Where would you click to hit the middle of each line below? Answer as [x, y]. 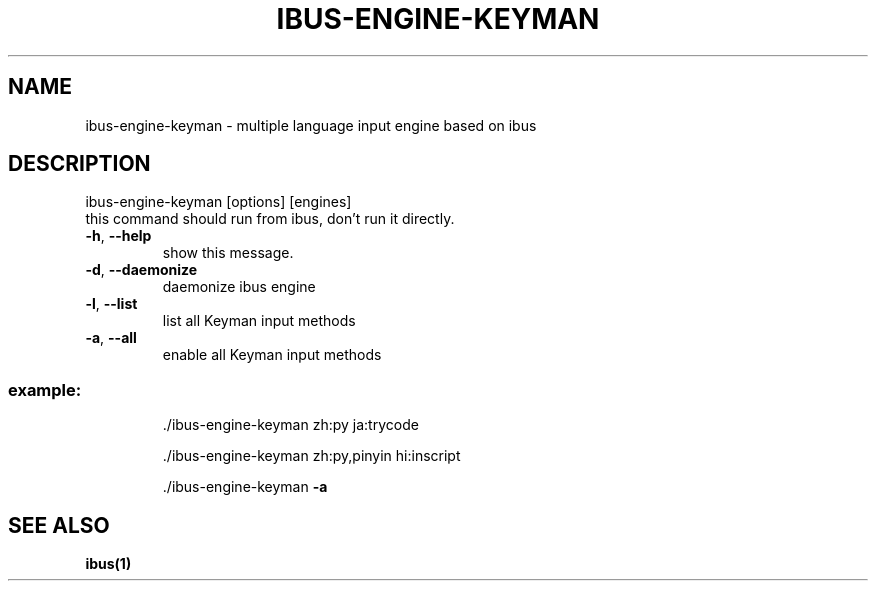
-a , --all [111, 338]
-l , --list [111, 304]
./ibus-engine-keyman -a [245, 487]
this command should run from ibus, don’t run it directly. [270, 219]
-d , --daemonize [141, 270]
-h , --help [118, 236]
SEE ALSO [59, 525]
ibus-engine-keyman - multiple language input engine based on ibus [311, 125]
